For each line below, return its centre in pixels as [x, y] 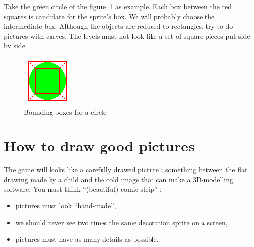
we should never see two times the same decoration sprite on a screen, [122, 222]
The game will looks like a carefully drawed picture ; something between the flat [126, 170]
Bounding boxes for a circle [65, 112]
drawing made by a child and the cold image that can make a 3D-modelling [119, 179]
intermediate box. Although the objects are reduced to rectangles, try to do [119, 26]
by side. [16, 45]
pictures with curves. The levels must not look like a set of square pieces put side [127, 35]
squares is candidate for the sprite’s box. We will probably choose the [109, 16]
